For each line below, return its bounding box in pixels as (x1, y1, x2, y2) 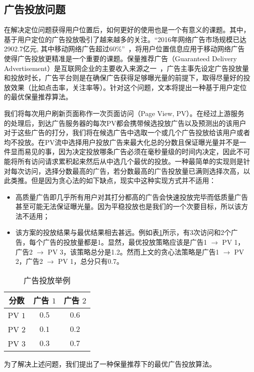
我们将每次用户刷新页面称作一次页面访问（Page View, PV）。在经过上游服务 (4, 108, 245, 118)
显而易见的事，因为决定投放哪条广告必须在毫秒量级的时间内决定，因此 (10, 146, 236, 157)
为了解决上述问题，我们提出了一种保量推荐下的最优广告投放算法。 (4, 358, 216, 369)
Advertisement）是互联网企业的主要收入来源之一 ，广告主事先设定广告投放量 (4, 63, 249, 73)
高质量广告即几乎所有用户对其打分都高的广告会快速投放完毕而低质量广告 (15, 191, 248, 202)
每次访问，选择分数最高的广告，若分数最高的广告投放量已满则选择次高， (10, 165, 243, 176)
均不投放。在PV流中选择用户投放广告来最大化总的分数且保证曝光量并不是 (4, 137, 240, 147)
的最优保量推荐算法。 (4, 92, 72, 102)
